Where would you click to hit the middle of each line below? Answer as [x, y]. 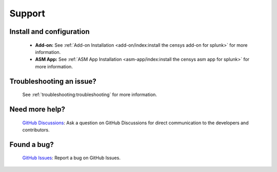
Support [27, 13]
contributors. [36, 130]
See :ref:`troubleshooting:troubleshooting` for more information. [90, 94]
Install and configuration [50, 32]
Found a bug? [32, 145]
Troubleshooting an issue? [53, 81]
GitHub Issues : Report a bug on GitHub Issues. [71, 158]
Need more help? [37, 109]
